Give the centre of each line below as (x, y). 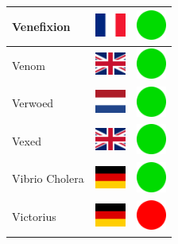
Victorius (34, 217)
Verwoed (33, 103)
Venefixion (41, 26)
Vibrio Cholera (48, 178)
